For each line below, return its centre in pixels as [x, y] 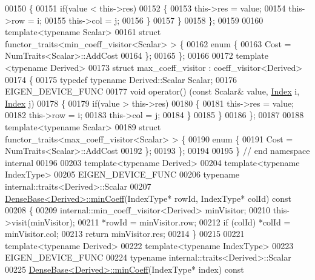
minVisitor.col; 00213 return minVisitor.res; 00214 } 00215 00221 [125, 234]
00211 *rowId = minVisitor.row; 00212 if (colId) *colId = [184, 222]
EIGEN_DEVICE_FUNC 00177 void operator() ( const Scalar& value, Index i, [152, 91]
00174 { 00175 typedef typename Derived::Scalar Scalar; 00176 [121, 79]
